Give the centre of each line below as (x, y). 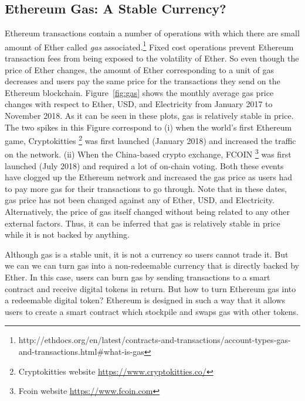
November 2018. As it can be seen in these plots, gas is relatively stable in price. (149, 116)
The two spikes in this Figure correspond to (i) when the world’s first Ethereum (148, 127)
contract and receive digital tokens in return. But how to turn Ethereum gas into (150, 288)
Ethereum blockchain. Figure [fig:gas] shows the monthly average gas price (139, 92)
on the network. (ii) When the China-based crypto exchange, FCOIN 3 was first (148, 153)
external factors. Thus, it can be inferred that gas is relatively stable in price (143, 223)
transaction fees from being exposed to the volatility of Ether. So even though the (152, 58)
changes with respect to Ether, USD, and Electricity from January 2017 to (139, 104)
